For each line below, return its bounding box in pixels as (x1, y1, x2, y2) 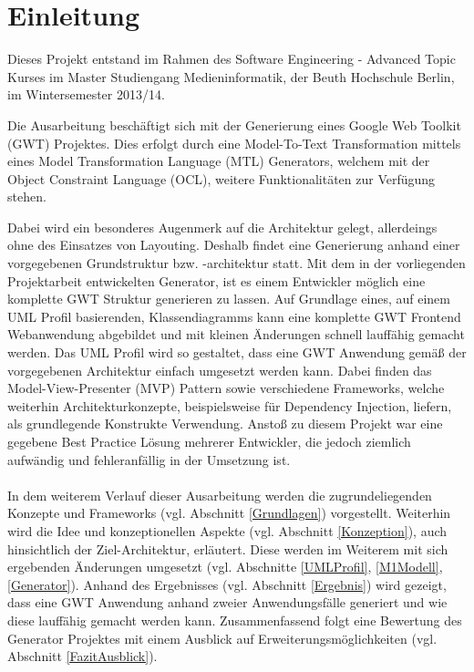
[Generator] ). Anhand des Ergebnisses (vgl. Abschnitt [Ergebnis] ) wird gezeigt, (7, 574, 447, 594)
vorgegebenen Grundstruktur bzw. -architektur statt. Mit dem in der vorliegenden (7, 253, 466, 273)
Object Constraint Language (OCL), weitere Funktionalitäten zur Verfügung (7, 169, 436, 188)
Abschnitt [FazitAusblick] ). (7, 646, 158, 666)
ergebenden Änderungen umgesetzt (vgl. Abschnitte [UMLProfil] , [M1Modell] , (7, 557, 443, 576)
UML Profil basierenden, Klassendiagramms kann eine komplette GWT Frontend (7, 306, 461, 326)
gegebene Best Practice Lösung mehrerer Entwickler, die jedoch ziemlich (7, 432, 411, 450)
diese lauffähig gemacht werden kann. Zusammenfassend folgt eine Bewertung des (7, 610, 462, 629)
